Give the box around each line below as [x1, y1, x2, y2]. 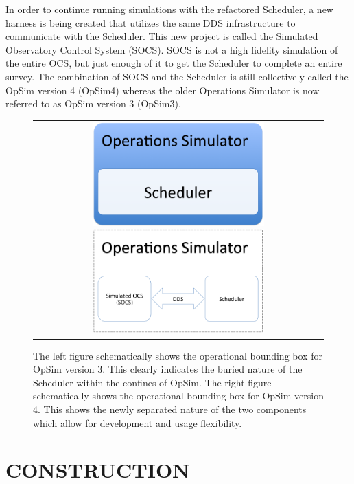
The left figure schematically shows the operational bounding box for [33, 348, 322, 362]
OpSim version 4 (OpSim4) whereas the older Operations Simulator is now [5, 82, 320, 97]
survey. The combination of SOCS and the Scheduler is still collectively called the [5, 69, 349, 83]
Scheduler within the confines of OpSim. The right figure [33, 375, 272, 389]
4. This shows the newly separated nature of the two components [33, 401, 307, 416]
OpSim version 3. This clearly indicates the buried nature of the [33, 362, 303, 376]
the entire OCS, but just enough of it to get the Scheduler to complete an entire [5, 56, 342, 70]
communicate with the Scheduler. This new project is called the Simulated [5, 29, 318, 43]
